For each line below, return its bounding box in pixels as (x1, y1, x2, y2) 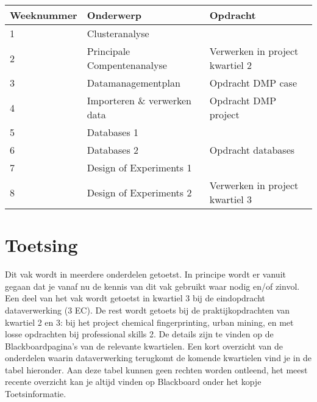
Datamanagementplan (87, 76, 180, 90)
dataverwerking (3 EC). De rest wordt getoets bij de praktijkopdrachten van (5, 303, 290, 316)
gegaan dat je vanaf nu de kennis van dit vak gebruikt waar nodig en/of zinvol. (5, 279, 300, 292)
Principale (87, 44, 130, 58)
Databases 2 (87, 143, 139, 157)
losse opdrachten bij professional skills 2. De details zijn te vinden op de (5, 328, 274, 340)
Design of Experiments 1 (87, 160, 192, 174)
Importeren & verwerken (87, 93, 191, 107)
